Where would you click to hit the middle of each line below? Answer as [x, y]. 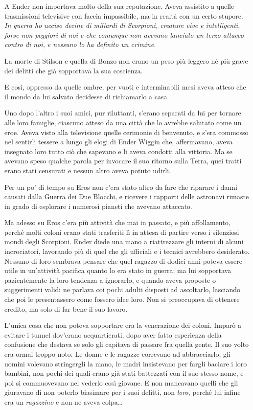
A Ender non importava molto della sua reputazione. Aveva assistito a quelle [119, 6]
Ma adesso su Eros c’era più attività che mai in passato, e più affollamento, [117, 222]
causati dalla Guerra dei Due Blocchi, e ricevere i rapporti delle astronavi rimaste [127, 196]
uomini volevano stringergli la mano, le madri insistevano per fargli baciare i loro [126, 363]
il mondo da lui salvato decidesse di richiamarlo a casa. [87, 96]
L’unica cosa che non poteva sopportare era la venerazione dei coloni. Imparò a [123, 325]
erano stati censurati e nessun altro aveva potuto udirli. [88, 170]
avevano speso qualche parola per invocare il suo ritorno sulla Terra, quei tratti [123, 161]
